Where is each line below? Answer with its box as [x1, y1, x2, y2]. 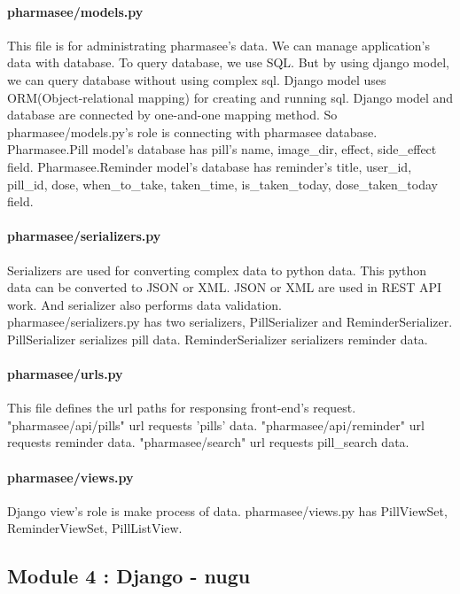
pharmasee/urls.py [7, 365, 123, 383]
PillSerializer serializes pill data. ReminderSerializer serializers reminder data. [7, 329, 428, 348]
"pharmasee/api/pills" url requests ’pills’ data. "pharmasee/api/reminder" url [7, 415, 425, 434]
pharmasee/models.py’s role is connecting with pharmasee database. [7, 122, 378, 141]
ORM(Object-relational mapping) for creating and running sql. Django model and [7, 88, 454, 106]
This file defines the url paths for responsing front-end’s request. [7, 398, 356, 417]
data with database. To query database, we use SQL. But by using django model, [7, 53, 449, 72]
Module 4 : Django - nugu [7, 562, 251, 590]
